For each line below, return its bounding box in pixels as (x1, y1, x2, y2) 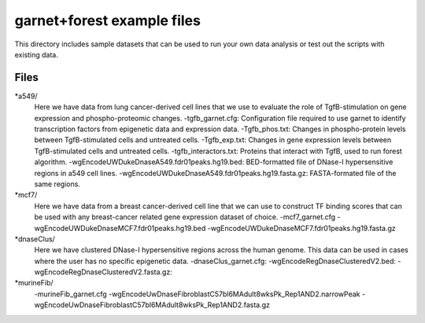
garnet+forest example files (14, 12, 201, 29)
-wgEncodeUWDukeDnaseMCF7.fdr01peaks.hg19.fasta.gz (207, 223, 397, 233)
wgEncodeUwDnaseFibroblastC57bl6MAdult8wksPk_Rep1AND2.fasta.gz (34, 300, 271, 310)
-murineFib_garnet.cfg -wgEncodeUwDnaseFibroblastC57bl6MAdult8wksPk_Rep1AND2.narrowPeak (34, 289, 360, 299)
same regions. (34, 179, 80, 189)
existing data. (14, 50, 59, 59)
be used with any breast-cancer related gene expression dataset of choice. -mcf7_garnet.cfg (34, 212, 336, 222)
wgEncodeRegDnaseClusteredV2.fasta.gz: (34, 267, 172, 277)
